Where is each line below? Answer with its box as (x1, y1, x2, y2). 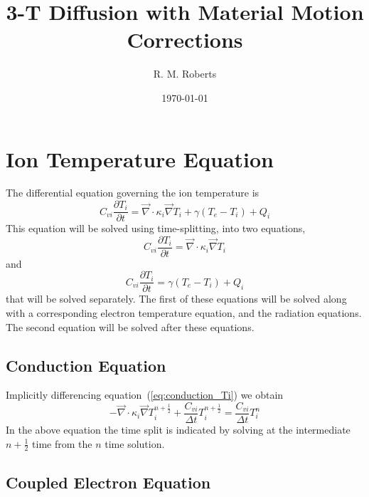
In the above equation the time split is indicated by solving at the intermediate (6, 422, 351, 437)
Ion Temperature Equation (6, 144, 274, 173)
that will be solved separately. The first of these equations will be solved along (6, 291, 347, 306)
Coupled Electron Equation (6, 471, 211, 493)
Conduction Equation (6, 354, 166, 376)
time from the (32, 436, 92, 451)
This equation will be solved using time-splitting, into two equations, (6, 221, 306, 236)
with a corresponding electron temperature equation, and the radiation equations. (6, 305, 362, 320)
